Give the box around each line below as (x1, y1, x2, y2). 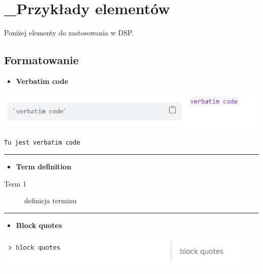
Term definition (16, 161, 71, 171)
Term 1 (4, 178, 26, 189)
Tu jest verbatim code (4, 139, 80, 147)
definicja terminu (24, 195, 77, 206)
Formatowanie (4, 52, 79, 68)
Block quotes (16, 219, 62, 230)
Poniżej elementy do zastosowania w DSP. (4, 27, 134, 38)
